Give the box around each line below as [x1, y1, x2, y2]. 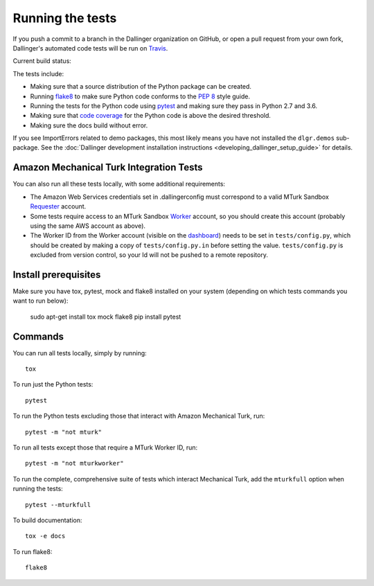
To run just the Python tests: [12, 380, 93, 389]
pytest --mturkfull [25, 501, 91, 508]
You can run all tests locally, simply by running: [12, 348, 147, 357]
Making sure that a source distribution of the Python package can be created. [30, 82, 252, 91]
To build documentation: [12, 516, 82, 524]
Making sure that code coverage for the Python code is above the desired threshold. [30, 112, 271, 120]
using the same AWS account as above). [30, 222, 145, 230]
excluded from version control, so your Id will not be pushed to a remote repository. [30, 251, 268, 259]
